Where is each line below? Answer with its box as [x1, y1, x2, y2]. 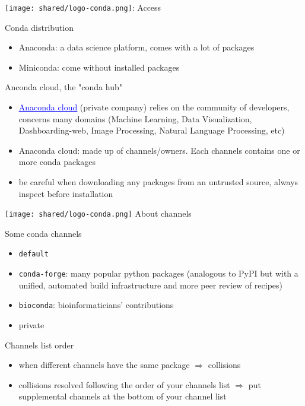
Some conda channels [5, 227, 82, 239]
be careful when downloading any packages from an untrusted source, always [18, 176, 298, 188]
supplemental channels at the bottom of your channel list [18, 390, 227, 402]
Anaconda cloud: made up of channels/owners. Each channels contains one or [18, 144, 300, 156]
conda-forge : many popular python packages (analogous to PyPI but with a [18, 267, 298, 280]
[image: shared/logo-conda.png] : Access [5, 1, 161, 13]
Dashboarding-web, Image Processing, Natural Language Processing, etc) [18, 124, 285, 137]
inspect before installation [18, 187, 113, 199]
